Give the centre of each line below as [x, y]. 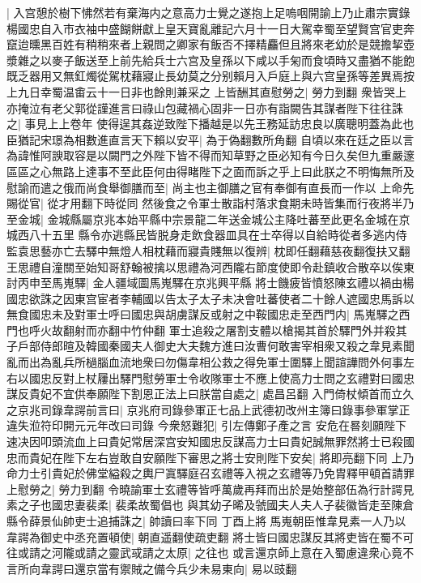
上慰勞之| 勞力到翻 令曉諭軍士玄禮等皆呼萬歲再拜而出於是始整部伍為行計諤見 [210, 489]
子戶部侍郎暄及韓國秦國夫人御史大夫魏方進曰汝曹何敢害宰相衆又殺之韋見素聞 [210, 346]
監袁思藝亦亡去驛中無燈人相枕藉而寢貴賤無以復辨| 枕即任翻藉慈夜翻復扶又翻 [208, 250]
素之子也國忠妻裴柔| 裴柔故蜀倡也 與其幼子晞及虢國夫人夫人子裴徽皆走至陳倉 [210, 505]
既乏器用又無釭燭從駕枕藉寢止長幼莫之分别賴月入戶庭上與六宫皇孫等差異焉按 [210, 76]
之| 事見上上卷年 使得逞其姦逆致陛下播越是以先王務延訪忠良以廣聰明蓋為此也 [210, 124]
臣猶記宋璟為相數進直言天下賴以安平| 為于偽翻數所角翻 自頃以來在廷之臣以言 [210, 139]
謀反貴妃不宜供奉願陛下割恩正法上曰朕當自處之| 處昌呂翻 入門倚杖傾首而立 [205, 394]
